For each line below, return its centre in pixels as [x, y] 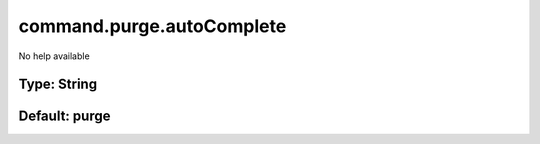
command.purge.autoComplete [152, 26]
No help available [54, 56]
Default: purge [64, 116]
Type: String [58, 84]
